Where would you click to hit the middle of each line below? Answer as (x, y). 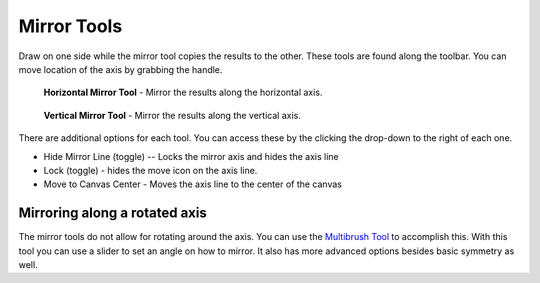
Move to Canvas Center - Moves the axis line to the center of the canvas (192, 184)
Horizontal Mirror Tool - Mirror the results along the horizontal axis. (183, 92)
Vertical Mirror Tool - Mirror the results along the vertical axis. (172, 115)
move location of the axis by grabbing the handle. (120, 69)
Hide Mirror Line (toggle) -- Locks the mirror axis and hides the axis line (191, 156)
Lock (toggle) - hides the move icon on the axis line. (150, 170)
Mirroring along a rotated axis (112, 213)
